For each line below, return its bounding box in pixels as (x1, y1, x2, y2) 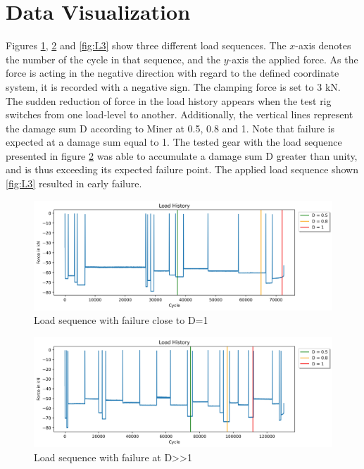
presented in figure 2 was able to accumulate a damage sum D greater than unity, (6, 148, 358, 163)
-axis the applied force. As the (228, 51, 358, 66)
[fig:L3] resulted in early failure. (6, 176, 142, 191)
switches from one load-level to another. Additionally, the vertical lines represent (6, 107, 353, 122)
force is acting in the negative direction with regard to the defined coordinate (6, 65, 339, 80)
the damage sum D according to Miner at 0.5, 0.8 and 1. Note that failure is (6, 120, 335, 135)
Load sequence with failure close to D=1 (34, 313, 208, 327)
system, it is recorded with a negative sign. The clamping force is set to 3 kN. (6, 79, 341, 94)
